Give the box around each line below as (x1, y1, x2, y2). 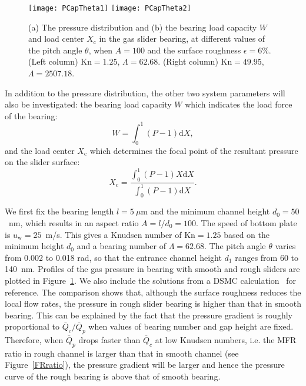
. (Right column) (158, 55, 218, 68)
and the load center (5, 144, 75, 156)
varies (275, 240, 296, 252)
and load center (28, 32, 84, 45)
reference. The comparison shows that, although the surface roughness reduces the (5, 286, 301, 298)
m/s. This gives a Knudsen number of (45, 228, 182, 240)
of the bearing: (5, 109, 58, 122)
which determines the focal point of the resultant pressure (89, 144, 298, 156)
